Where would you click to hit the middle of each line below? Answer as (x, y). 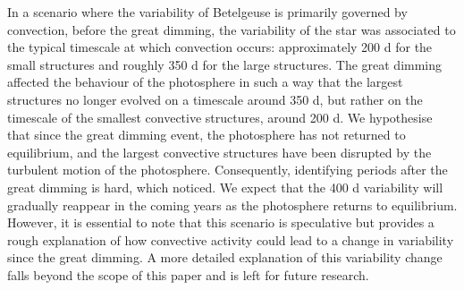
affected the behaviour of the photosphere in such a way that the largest (205, 82)
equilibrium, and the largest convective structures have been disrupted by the (219, 152)
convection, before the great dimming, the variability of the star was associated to (232, 29)
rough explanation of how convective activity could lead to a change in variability (231, 239)
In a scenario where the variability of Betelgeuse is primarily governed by (207, 12)
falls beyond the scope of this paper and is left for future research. (188, 274)
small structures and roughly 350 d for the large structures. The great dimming (225, 64)
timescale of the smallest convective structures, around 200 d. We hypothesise (220, 117)
